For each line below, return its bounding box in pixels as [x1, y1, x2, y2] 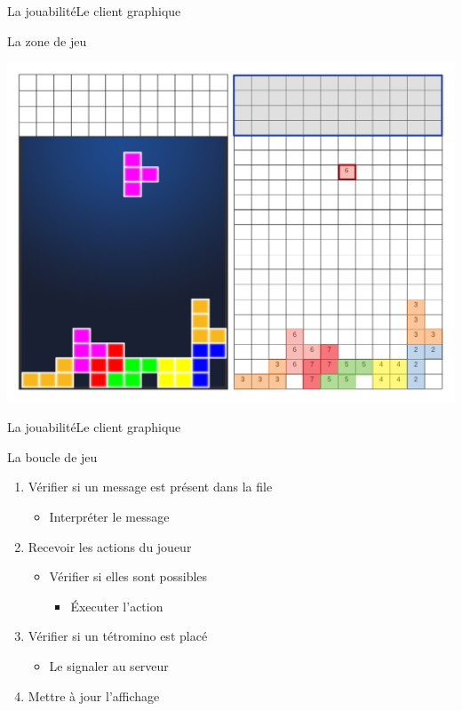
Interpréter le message [49, 507, 170, 525]
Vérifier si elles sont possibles [49, 567, 208, 586]
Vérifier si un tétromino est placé [28, 627, 208, 645]
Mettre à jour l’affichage [28, 686, 160, 705]
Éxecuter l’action [70, 596, 163, 615]
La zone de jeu [7, 31, 87, 50]
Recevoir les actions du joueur [28, 537, 192, 555]
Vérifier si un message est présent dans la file [28, 477, 273, 496]
